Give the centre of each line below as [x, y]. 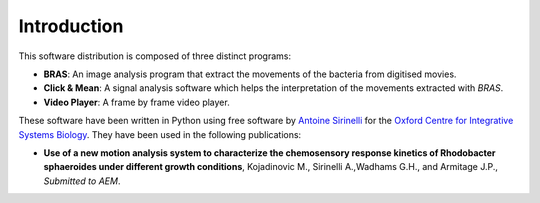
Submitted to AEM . [82, 181]
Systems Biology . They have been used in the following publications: [160, 134]
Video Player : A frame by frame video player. [136, 102]
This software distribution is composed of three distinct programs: [155, 56]
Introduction [71, 26]
